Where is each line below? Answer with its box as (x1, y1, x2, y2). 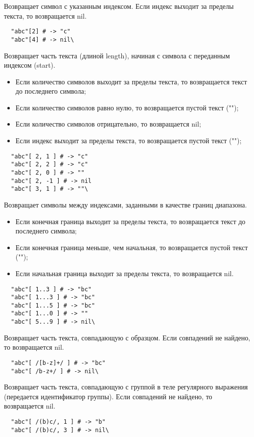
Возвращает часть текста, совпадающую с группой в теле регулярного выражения (4, 382, 248, 392)
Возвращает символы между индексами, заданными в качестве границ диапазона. (4, 199, 247, 209)
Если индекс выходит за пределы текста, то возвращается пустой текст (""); (15, 135, 242, 146)
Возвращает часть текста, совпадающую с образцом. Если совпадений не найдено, (4, 332, 251, 342)
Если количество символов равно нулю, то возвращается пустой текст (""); (15, 102, 239, 112)
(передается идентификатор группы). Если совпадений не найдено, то (4, 391, 212, 401)
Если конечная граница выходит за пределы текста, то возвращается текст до (15, 216, 246, 226)
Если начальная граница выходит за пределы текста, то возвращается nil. (15, 268, 234, 278)
